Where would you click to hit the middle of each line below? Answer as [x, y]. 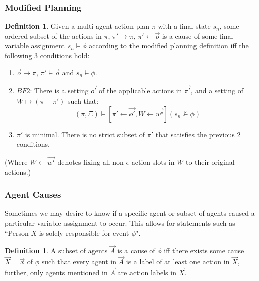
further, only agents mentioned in [56, 273]
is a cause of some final [198, 35]
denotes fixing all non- [92, 162]
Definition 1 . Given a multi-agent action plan [77, 26]
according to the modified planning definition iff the [169, 45]
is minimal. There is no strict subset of [85, 134]
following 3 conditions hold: [47, 55]
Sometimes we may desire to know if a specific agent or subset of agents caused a [130, 213]
